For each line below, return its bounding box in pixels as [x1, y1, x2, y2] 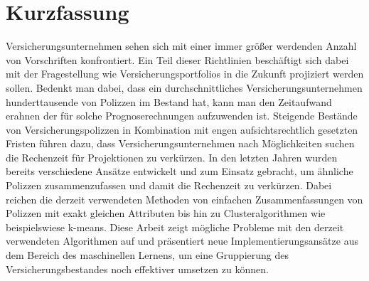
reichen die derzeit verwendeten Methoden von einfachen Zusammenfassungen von [6, 191, 363, 206]
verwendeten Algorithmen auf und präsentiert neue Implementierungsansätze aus [6, 233, 358, 248]
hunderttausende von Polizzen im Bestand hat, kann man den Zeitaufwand [6, 94, 332, 109]
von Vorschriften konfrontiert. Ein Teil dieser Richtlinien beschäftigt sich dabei [6, 52, 349, 67]
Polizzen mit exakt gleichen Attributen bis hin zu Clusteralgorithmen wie [6, 206, 326, 221]
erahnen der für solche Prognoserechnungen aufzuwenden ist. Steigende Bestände [6, 108, 358, 123]
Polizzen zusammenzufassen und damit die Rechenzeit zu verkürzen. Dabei [6, 178, 332, 193]
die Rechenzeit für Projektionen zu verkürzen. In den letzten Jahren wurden [6, 149, 338, 164]
